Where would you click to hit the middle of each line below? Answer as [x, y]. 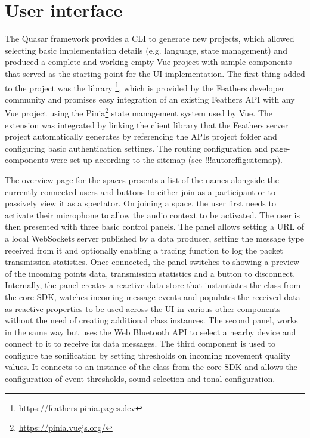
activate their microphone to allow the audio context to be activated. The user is [152, 215]
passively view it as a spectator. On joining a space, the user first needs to [140, 203]
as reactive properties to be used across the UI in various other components [143, 308]
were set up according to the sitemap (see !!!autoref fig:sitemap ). [167, 160]
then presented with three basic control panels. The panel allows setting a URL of [155, 226]
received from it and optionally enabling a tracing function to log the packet [144, 250]
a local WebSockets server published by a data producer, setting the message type [154, 238]
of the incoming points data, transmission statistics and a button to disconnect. [150, 273]
